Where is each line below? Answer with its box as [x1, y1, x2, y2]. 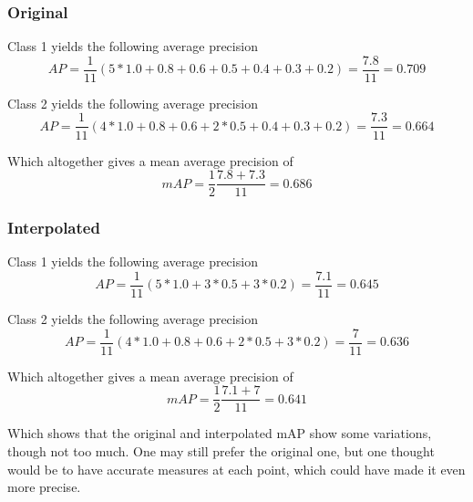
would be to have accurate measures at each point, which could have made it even [7, 459, 466, 478]
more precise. [7, 477, 81, 497]
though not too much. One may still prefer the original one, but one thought [7, 441, 435, 460]
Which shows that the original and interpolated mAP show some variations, [7, 424, 432, 443]
